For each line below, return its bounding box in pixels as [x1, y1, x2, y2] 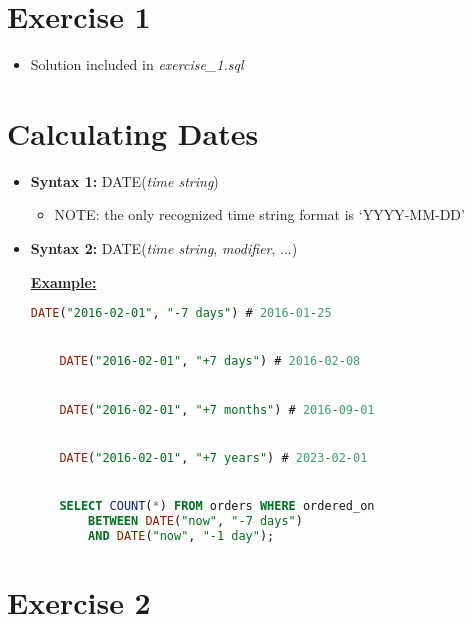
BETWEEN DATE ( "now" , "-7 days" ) [88, 513, 303, 528]
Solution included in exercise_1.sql [30, 54, 244, 75]
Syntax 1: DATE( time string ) [30, 170, 219, 191]
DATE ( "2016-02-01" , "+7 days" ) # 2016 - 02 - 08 [59, 354, 361, 369]
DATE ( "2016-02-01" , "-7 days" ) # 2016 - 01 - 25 [30, 306, 332, 321]
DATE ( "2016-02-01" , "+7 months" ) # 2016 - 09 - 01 [59, 402, 375, 417]
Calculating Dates [7, 112, 259, 153]
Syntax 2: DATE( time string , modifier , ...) [30, 238, 298, 259]
